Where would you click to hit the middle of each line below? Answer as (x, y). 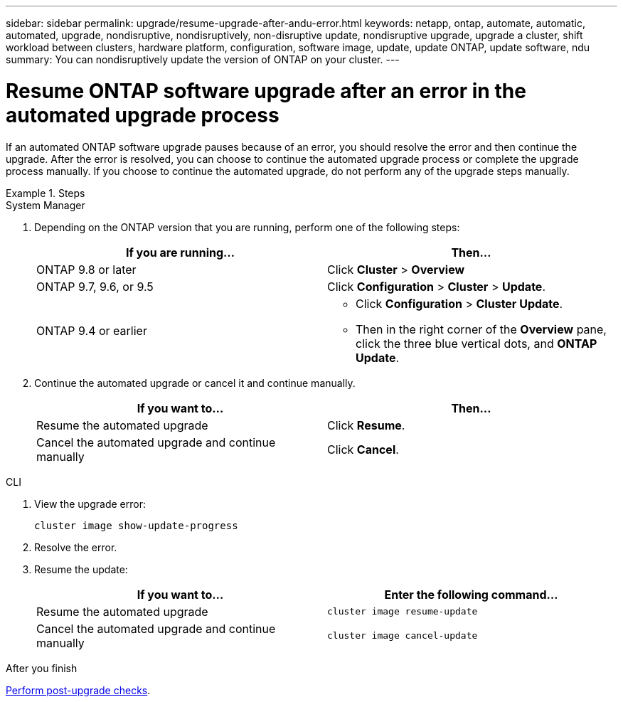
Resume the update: (81, 569)
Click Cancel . (363, 449)
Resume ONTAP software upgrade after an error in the (266, 91)
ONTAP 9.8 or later (86, 269)
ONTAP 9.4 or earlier (92, 330)
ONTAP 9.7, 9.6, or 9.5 (95, 286)
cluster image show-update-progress (136, 525)
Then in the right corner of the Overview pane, (481, 329)
